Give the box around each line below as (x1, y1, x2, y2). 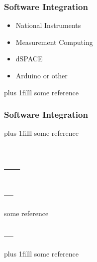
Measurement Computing (15, 36, 93, 47)
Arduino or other (15, 70, 68, 80)
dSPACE (15, 53, 43, 64)
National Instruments (15, 20, 81, 30)
